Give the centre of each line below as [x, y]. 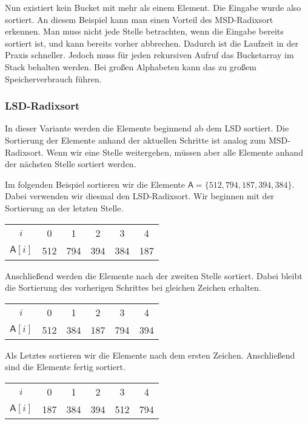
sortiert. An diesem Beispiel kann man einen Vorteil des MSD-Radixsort [139, 19]
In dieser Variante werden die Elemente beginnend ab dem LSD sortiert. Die [147, 128]
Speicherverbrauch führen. [53, 78]
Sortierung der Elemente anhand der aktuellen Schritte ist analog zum [136, 140]
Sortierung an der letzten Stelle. [64, 207]
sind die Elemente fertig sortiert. [65, 367]
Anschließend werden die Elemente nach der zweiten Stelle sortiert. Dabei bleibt [154, 275]
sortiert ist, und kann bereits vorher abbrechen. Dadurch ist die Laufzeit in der [152, 43]
